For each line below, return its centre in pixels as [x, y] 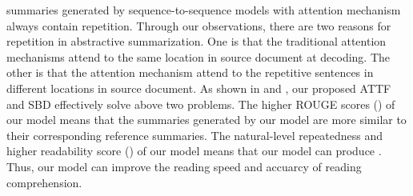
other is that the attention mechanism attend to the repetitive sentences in [190, 72]
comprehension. [44, 182]
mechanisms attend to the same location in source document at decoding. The [198, 56]
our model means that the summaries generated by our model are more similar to [206, 120]
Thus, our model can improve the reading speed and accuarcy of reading [184, 166]
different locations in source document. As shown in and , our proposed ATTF [199, 88]
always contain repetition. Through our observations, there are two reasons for [199, 25]
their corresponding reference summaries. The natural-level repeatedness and [195, 135]
